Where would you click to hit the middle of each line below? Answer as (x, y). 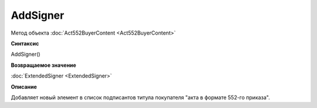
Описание (24, 87)
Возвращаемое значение (43, 65)
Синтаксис (25, 43)
